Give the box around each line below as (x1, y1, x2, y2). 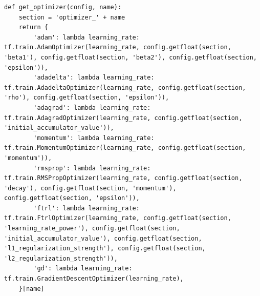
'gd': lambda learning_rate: (33, 265, 133, 272)
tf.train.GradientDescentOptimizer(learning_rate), (4, 275, 184, 283)
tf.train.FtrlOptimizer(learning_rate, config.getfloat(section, (4, 214, 231, 222)
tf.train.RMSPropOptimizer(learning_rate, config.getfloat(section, (4, 174, 243, 182)
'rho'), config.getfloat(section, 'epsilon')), (4, 94, 169, 102)
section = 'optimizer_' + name (18, 13, 125, 21)
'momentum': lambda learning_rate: (33, 134, 155, 142)
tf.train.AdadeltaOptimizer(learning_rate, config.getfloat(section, (4, 84, 246, 91)
